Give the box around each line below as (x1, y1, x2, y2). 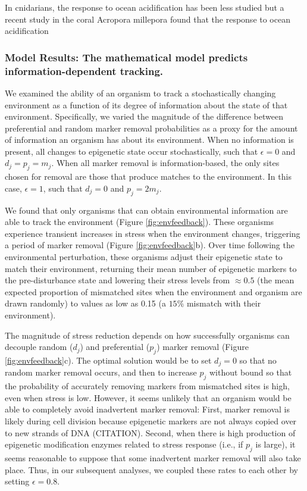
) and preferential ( (80, 340, 150, 353)
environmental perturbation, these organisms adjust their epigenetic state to (5, 251, 283, 263)
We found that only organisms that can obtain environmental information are (5, 204, 288, 216)
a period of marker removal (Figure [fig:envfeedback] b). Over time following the (5, 239, 295, 251)
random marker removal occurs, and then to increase (5, 366, 197, 379)
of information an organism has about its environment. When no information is (5, 133, 294, 146)
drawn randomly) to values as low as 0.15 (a (5, 297, 166, 309)
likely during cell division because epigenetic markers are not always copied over (5, 415, 297, 427)
